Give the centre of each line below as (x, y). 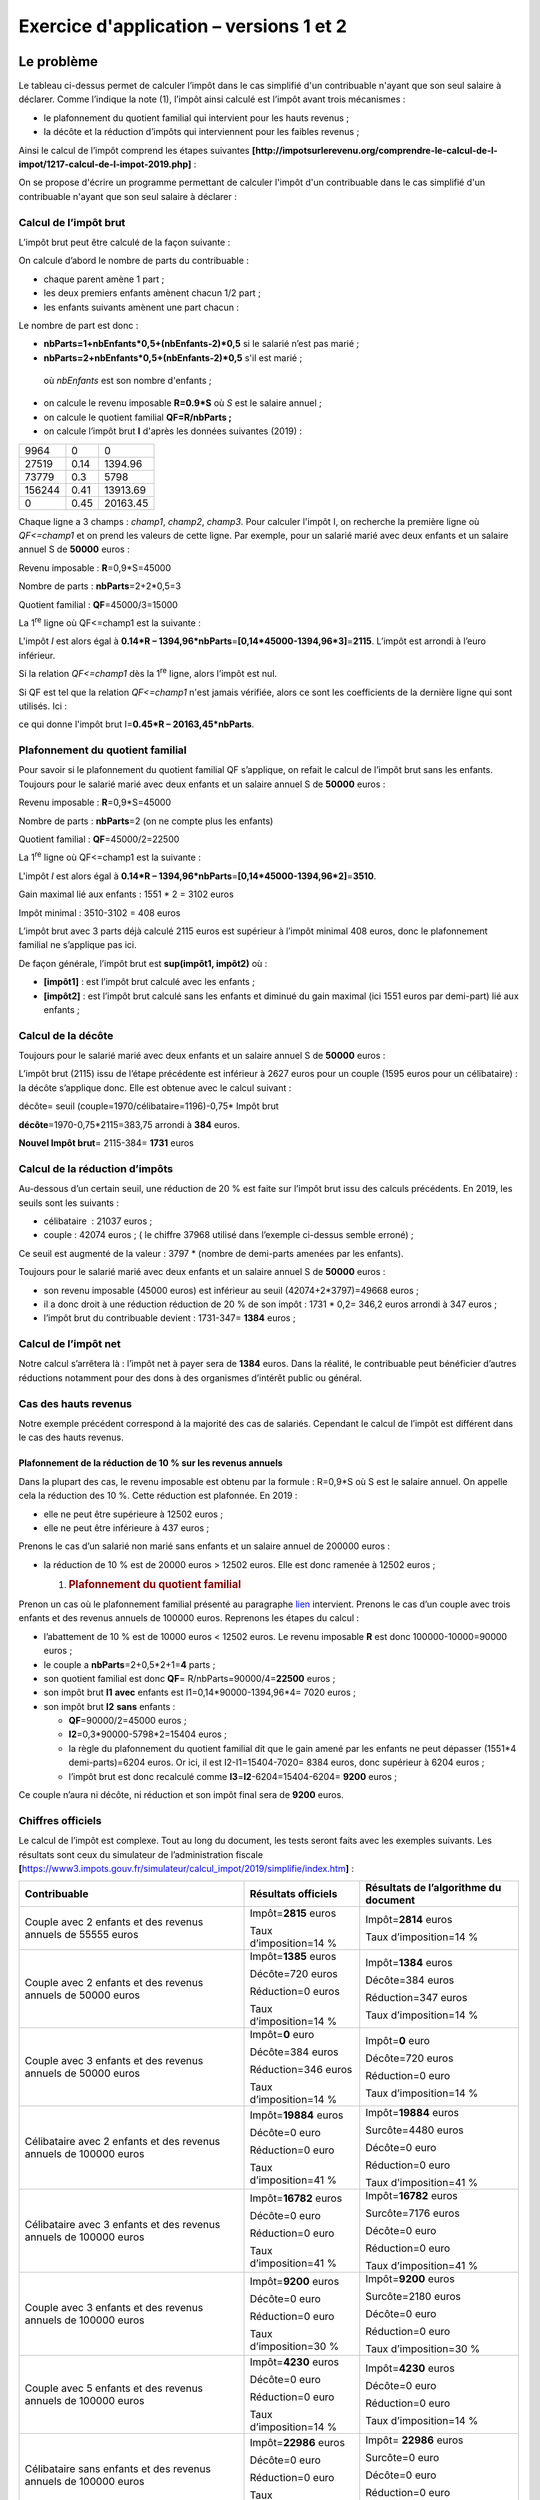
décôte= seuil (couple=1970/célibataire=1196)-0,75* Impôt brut (148, 1106)
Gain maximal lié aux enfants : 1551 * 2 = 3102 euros (126, 894)
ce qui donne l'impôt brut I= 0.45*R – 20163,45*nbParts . (136, 724)
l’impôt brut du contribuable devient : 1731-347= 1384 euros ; (169, 1318)
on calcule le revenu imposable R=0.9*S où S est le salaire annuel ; (182, 403)
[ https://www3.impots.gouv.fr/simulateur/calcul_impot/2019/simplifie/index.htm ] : (186, 1868)
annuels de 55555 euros (81, 1935)
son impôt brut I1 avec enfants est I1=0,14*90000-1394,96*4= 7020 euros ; (200, 1692)
